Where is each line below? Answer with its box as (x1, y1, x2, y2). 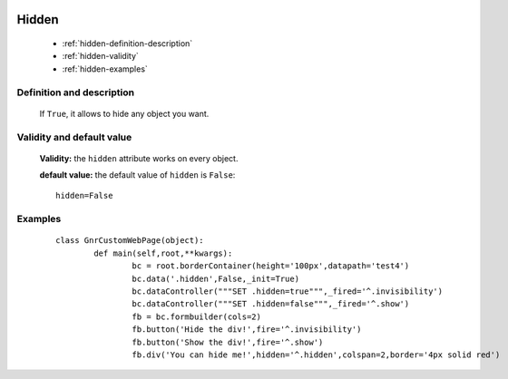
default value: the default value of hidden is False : (39, 170, 236, 180)
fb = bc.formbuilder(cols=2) (132, 311, 262, 322)
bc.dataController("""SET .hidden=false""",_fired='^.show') (132, 299, 410, 309)
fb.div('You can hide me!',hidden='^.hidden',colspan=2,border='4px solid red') (132, 349, 501, 360)
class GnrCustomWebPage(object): (55, 236, 204, 246)
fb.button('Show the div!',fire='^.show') (132, 336, 324, 347)
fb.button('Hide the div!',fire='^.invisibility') (132, 325, 362, 335)
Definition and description (16, 86, 135, 99)
